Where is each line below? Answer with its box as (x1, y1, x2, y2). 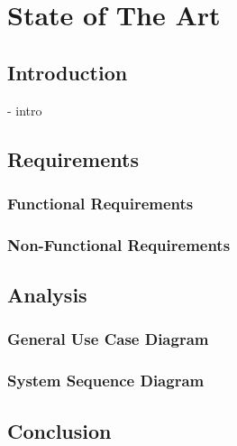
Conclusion (7, 416, 112, 444)
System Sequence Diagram (7, 369, 205, 392)
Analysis (7, 281, 87, 309)
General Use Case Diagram (7, 328, 209, 350)
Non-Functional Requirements (7, 233, 231, 256)
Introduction (7, 58, 128, 86)
